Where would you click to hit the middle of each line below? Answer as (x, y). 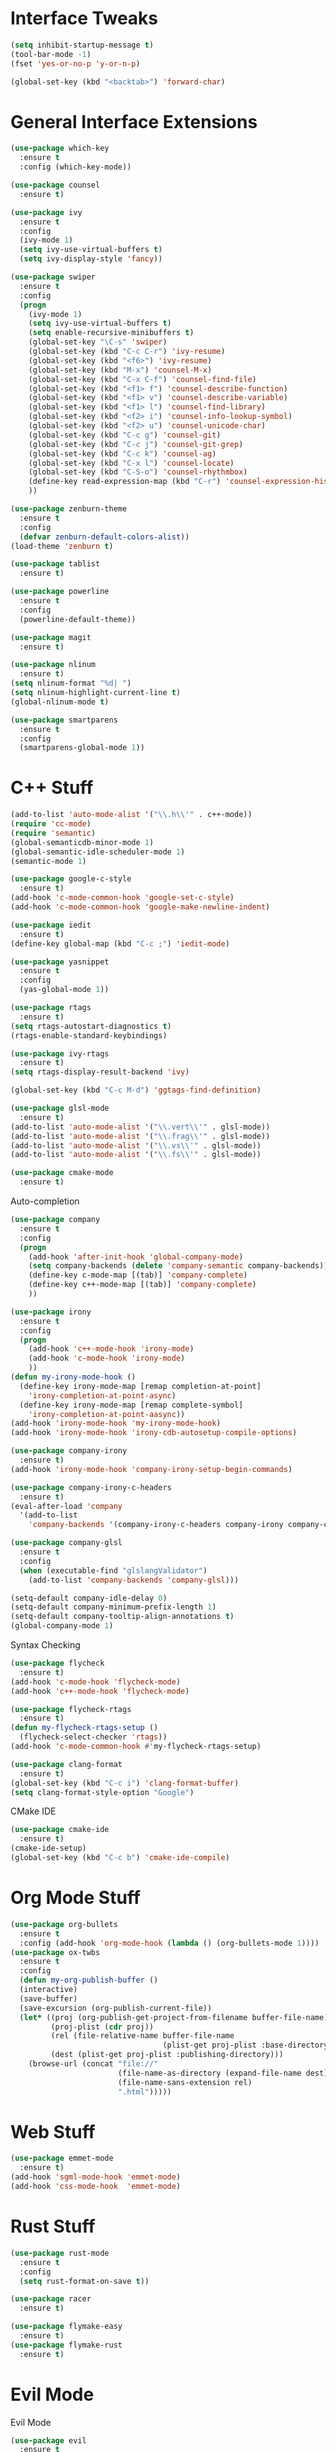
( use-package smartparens (64, 720)
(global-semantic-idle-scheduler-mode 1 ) (98, 852)
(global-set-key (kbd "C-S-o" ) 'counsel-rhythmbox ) (138, 472)
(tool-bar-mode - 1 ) (51, 54)
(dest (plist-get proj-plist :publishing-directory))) (167, 2055)
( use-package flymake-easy (66, 2327)
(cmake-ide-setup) (48, 1848)
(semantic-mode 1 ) (48, 861)
